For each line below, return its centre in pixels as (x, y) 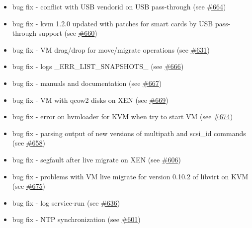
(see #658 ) (29, 143)
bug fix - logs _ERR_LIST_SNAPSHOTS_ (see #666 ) (98, 66)
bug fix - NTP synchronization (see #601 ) (76, 219)
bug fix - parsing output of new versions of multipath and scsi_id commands (129, 133)
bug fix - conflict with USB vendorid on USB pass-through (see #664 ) (119, 6)
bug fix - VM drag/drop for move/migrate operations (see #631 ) (111, 49)
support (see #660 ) (68, 33)
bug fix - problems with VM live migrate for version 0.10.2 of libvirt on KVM (130, 176)
